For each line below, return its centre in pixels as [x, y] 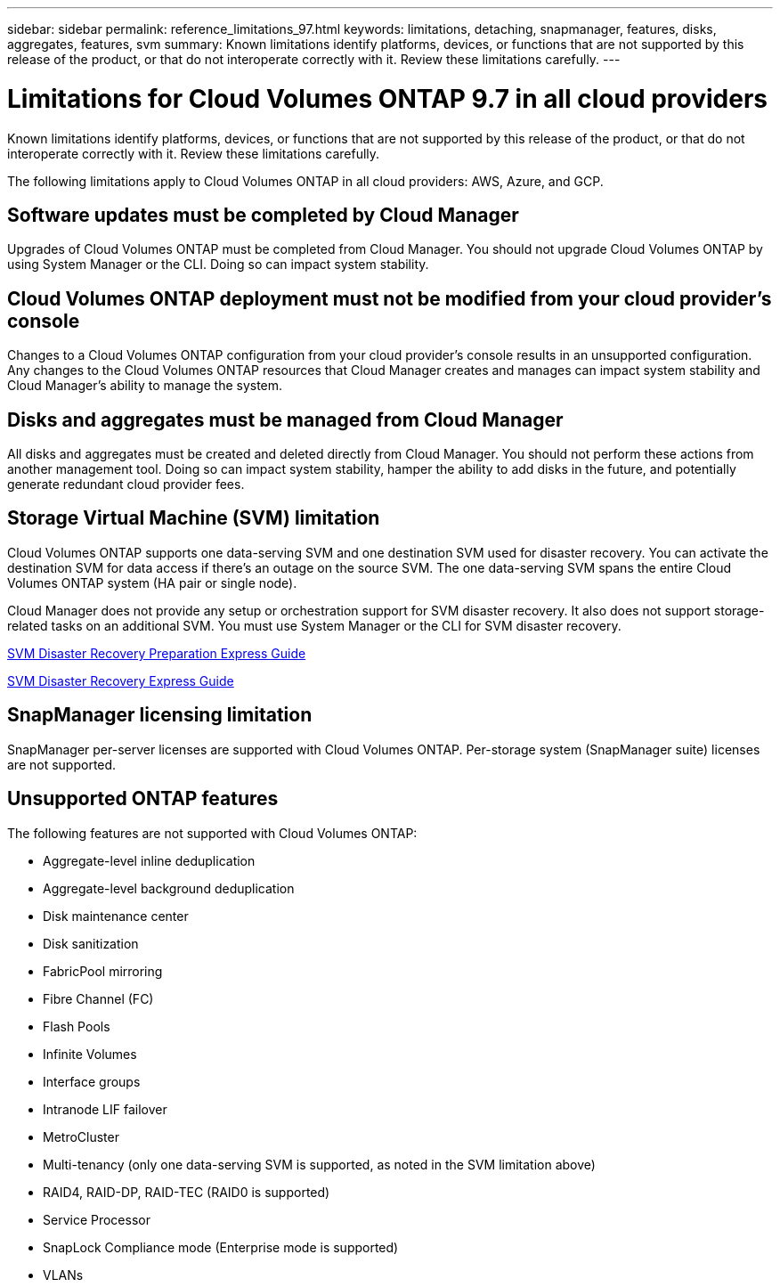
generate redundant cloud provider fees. [126, 485]
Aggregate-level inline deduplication [149, 860]
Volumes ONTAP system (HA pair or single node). [152, 582]
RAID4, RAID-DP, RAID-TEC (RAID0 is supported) [187, 1192]
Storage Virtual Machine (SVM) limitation [194, 518]
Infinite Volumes [90, 1054]
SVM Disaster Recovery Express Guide [121, 680]
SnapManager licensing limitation [160, 715]
